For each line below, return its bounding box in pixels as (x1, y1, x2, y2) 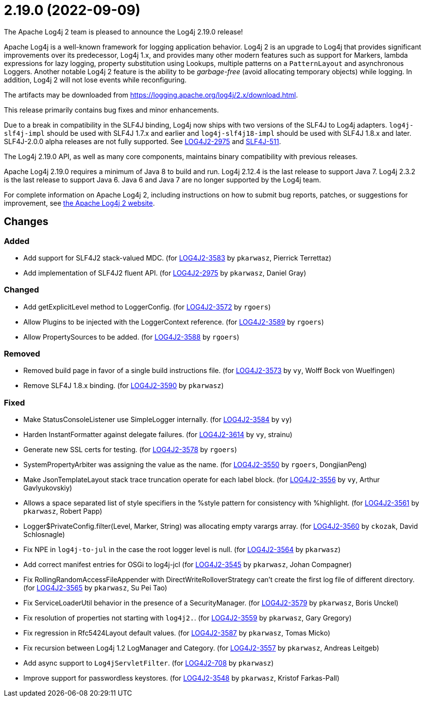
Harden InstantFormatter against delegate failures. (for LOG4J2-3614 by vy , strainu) (23, 430, 292, 439)
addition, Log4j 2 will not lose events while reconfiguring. (4, 75, 187, 84)
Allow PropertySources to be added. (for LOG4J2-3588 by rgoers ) (23, 332, 239, 341)
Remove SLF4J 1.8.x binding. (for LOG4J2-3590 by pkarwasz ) (23, 381, 224, 390)
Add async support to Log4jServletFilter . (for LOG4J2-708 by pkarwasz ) (23, 659, 274, 668)
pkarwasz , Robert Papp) (23, 507, 102, 516)
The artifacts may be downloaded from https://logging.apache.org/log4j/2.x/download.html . (4, 90, 298, 99)
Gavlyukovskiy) (23, 484, 72, 492)
